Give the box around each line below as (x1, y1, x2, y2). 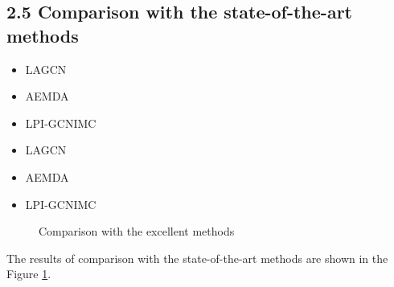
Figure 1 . (6, 265, 51, 282)
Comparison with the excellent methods (39, 223, 235, 240)
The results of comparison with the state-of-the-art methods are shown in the (6, 249, 388, 266)
